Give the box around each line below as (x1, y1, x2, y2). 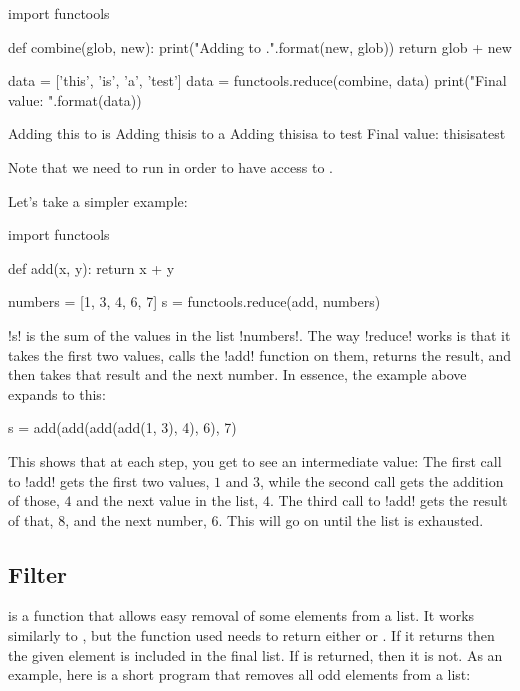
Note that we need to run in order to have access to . (8, 156, 333, 177)
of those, (8, 490, 60, 511)
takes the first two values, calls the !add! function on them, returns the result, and (8, 344, 512, 365)
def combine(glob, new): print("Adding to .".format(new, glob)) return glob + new (8, 36, 512, 57)
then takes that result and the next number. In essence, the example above (8, 364, 467, 385)
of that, (8, 509, 54, 530)
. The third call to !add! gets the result (269, 490, 508, 511)
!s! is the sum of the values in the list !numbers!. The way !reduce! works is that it (8, 324, 511, 345)
